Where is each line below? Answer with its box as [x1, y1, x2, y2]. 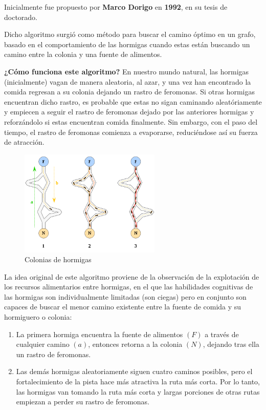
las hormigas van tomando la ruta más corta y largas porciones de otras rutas [16, 386, 260, 397]
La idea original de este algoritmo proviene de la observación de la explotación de [4, 271, 259, 282]
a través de [205, 328, 239, 339]
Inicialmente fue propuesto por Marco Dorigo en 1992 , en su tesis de [4, 2, 228, 12]
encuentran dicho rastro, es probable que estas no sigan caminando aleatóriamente [4, 96, 262, 107]
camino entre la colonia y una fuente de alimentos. [4, 49, 162, 60]
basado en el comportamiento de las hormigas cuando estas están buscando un [4, 38, 250, 49]
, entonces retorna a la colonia [88, 339, 183, 349]
